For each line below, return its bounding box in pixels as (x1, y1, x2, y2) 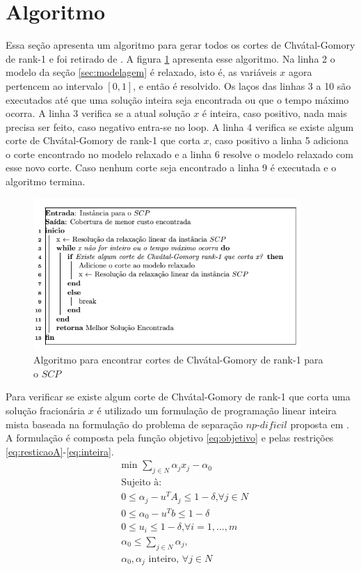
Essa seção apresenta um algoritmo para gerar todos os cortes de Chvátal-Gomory (6, 38, 355, 52)
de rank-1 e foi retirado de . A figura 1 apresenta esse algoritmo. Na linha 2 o (6, 51, 335, 65)
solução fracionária (6, 403, 86, 418)
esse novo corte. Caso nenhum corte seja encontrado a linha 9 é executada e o (6, 160, 337, 175)
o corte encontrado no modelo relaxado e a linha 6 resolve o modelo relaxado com (6, 146, 353, 161)
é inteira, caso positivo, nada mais (202, 106, 347, 120)
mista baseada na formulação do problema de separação (6, 416, 243, 431)
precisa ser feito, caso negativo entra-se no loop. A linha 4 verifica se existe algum (6, 119, 354, 134)
